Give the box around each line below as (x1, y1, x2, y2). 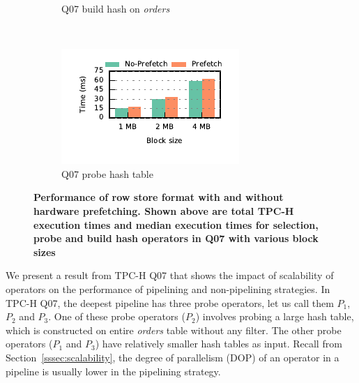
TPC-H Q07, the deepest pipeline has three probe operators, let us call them (6, 295, 334, 310)
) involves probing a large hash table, (195, 309, 354, 324)
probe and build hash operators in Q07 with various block (33, 231, 319, 246)
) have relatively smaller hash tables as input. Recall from (95, 336, 342, 351)
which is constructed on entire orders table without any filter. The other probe (6, 322, 342, 337)
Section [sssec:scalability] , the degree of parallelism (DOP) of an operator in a (6, 350, 339, 364)
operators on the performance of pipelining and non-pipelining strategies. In (6, 281, 330, 296)
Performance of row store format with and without (33, 190, 284, 204)
